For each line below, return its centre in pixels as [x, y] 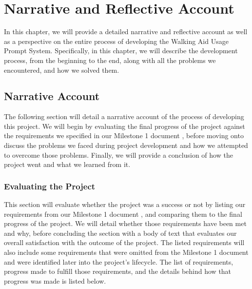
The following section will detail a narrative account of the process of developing [124, 116]
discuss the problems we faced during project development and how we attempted [126, 145]
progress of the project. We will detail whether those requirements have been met [125, 223]
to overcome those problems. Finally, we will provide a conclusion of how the [118, 155]
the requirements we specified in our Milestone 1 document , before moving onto [124, 135]
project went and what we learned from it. [67, 164]
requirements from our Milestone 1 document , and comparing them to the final [123, 214]
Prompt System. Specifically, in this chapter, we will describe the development [121, 51]
